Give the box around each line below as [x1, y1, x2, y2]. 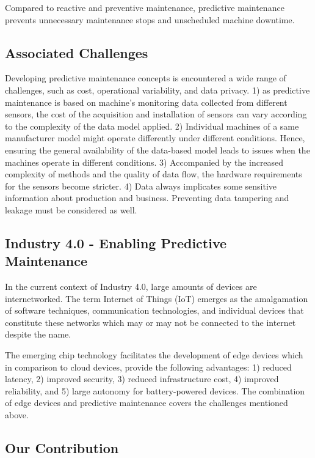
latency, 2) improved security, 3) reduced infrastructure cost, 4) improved [5, 372, 279, 385]
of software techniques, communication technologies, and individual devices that [5, 304, 304, 317]
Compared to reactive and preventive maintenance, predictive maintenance [5, 1, 284, 13]
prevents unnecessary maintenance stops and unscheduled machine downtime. [5, 13, 295, 26]
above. [5, 408, 29, 421]
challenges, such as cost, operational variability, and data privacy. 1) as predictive [5, 83, 310, 96]
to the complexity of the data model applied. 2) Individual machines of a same [5, 119, 299, 132]
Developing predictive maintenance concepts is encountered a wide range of [5, 72, 286, 84]
